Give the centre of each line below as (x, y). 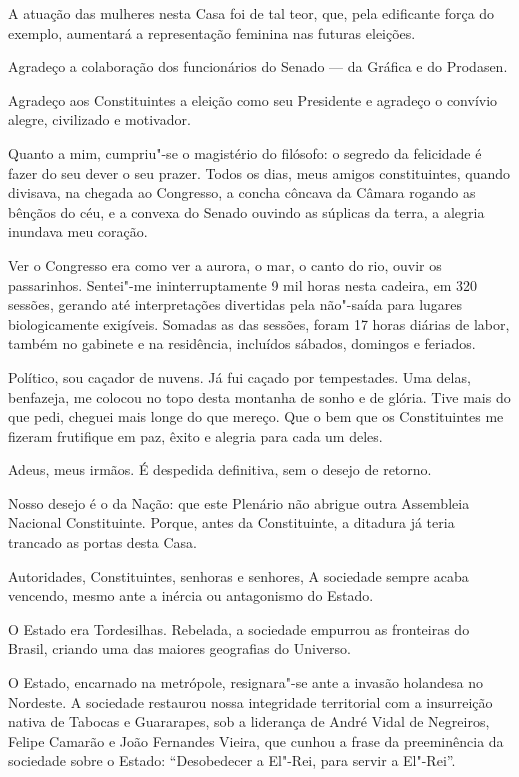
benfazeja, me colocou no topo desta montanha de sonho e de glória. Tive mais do (259, 396)
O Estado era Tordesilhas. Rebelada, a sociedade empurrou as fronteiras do (239, 628)
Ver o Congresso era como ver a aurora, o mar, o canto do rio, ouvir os (225, 264)
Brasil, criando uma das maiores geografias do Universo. (179, 648)
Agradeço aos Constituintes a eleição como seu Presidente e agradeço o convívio (253, 99)
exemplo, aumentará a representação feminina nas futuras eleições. (212, 32)
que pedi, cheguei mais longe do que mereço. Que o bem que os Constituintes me (256, 416)
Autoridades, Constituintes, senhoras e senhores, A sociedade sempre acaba (238, 575)
